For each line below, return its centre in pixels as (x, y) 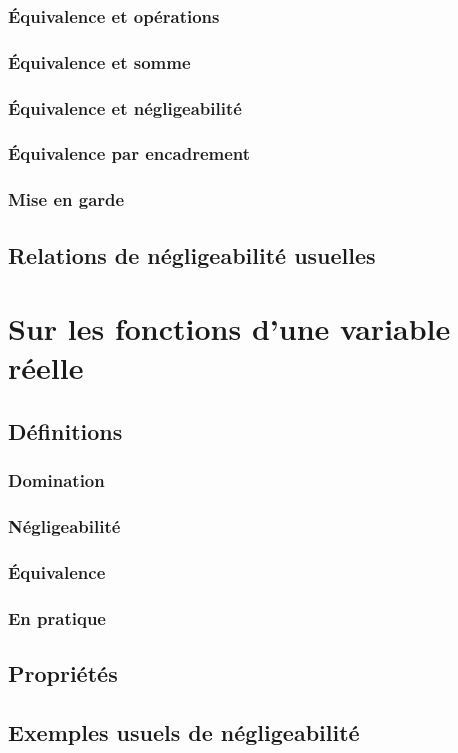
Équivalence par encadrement (129, 153)
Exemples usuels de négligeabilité (184, 731)
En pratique (57, 617)
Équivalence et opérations (114, 15)
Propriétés (63, 673)
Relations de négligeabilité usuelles (192, 254)
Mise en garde (66, 199)
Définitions (65, 430)
